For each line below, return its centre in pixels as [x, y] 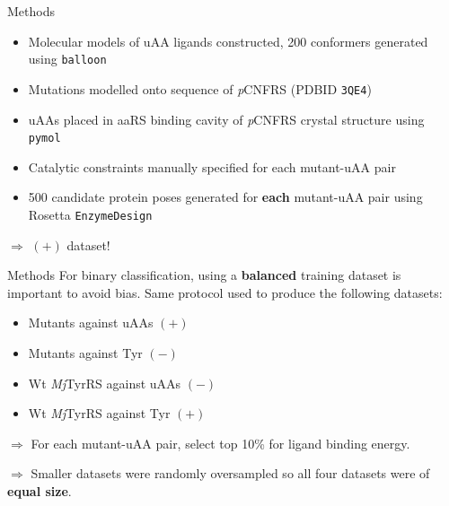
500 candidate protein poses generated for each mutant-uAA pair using [225, 197]
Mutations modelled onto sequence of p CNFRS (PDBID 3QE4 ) [200, 88]
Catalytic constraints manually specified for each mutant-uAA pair [212, 166]
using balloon [67, 59]
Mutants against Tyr [85, 352]
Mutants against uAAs [91, 323]
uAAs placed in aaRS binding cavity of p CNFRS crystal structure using [226, 119]
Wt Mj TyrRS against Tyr [99, 413]
